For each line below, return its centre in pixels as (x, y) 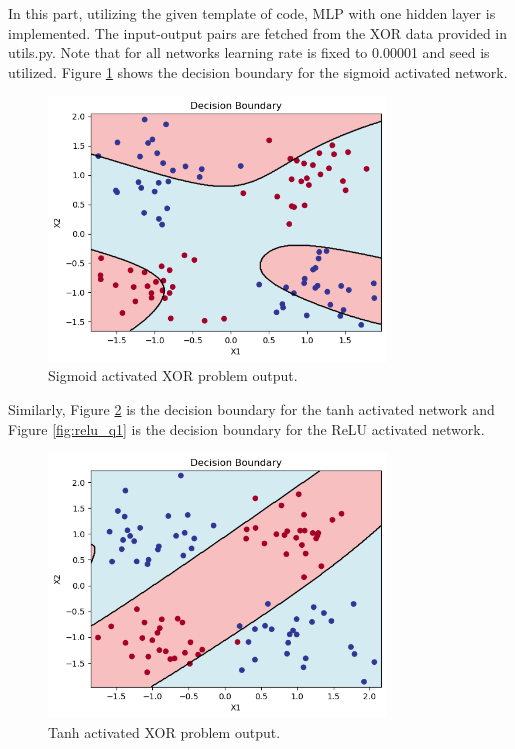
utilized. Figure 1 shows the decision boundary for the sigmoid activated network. (258, 71)
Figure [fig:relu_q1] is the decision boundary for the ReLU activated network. (246, 428)
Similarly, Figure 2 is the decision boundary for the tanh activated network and (251, 408)
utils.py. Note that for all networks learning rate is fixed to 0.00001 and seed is (249, 52)
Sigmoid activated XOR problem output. (173, 375)
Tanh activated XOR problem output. (164, 732)
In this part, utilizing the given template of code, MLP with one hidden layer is (252, 13)
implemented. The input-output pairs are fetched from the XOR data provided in (258, 32)
